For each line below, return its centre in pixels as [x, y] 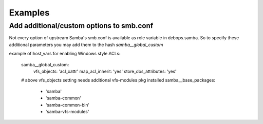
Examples [29, 13]
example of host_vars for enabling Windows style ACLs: [65, 54]
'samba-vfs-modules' [67, 111]
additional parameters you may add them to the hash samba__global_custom [86, 45]
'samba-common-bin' [67, 105]
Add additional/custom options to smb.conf [81, 26]
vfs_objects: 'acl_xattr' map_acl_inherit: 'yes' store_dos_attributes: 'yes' [105, 71]
